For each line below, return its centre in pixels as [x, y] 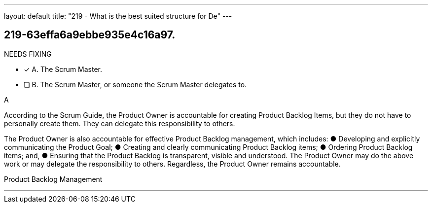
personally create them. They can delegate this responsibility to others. [120, 123]
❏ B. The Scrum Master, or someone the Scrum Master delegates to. [135, 84]
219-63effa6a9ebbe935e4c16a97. [90, 35]
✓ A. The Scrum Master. [63, 69]
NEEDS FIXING [28, 54]
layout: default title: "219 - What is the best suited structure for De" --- [118, 16]
